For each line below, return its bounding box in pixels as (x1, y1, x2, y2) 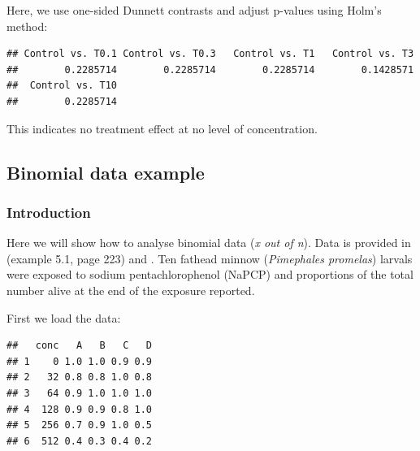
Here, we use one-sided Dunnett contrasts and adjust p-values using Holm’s (6, 2, 382, 18)
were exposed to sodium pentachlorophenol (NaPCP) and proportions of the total (6, 266, 414, 283)
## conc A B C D (6, 340, 152, 352)
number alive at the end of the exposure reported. (6, 281, 255, 298)
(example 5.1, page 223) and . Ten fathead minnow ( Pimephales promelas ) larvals (6, 249, 413, 267)
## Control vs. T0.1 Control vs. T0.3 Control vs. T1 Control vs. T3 (6, 48, 414, 60)
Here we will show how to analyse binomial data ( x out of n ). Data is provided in (6, 234, 411, 251)
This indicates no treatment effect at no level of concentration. (6, 119, 318, 137)
